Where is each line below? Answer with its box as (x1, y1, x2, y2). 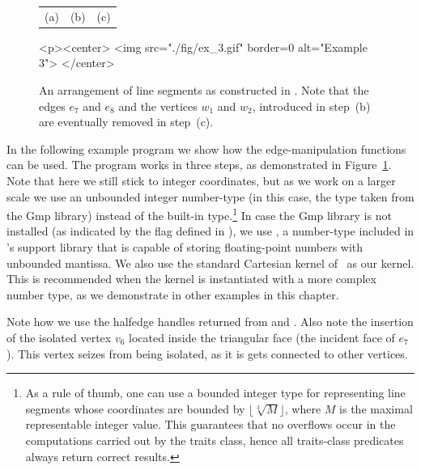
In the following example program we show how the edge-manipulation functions (6, 140, 406, 157)
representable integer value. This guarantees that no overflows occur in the (25, 416, 396, 433)
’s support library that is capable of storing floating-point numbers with (6, 239, 364, 256)
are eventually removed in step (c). (39, 113, 214, 130)
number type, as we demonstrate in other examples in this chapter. (6, 286, 339, 303)
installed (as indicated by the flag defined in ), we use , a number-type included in (6, 222, 415, 239)
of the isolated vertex (6, 329, 112, 345)
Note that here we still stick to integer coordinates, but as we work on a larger (6, 172, 396, 188)
